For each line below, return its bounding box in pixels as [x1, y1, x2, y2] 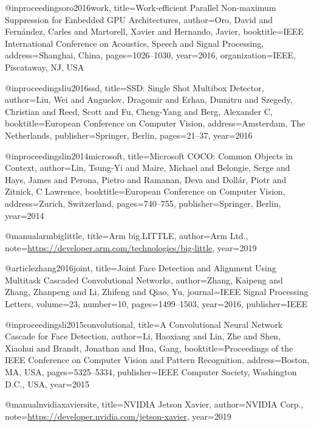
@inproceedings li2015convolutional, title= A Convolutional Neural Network [5, 318, 283, 330]
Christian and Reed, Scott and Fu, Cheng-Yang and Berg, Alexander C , [5, 105, 273, 117]
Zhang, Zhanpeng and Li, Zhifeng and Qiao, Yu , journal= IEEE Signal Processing [5, 285, 309, 298]
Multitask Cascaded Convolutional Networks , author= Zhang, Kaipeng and [5, 273, 283, 286]
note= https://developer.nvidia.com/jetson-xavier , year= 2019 [5, 409, 231, 422]
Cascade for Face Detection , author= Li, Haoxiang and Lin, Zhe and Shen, [5, 330, 281, 342]
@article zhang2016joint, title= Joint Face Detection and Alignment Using [5, 262, 276, 274]
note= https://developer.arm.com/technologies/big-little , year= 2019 [5, 241, 257, 254]
